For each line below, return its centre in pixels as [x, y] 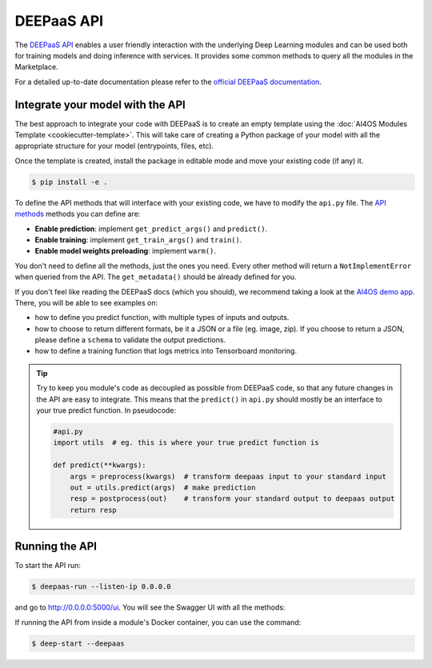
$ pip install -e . [70, 182]
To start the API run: [48, 566]
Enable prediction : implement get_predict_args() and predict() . [151, 229]
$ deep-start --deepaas [78, 643]
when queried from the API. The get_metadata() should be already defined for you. [156, 277]
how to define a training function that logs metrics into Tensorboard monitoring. [166, 351]
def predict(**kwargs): [100, 465]
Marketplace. [37, 67]
